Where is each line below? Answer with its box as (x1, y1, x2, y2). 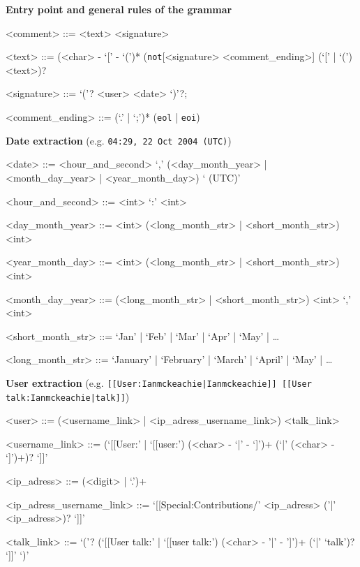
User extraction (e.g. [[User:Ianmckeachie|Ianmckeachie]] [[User (6, 375, 312, 390)
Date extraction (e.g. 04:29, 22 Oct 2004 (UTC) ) (6, 133, 232, 147)
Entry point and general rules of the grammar (6, 2, 232, 16)
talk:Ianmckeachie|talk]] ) (6, 389, 130, 404)
